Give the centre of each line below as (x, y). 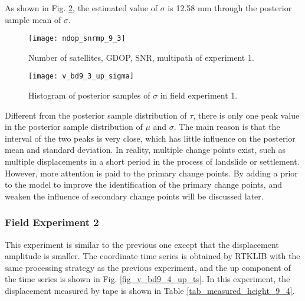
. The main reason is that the (227, 127)
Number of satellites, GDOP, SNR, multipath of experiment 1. (141, 57)
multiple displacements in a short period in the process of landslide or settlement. (152, 161)
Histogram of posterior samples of (89, 95)
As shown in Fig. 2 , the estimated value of (81, 8)
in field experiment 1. (199, 95)
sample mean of (33, 19)
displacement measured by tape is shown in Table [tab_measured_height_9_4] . (150, 291)
